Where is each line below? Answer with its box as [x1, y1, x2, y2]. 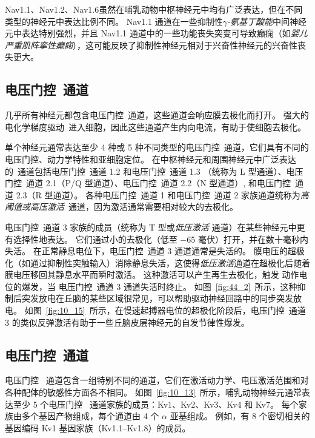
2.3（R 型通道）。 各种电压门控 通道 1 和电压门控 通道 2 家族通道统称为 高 [16, 188, 309, 201]
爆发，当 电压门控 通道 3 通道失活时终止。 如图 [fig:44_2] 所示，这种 [21, 280, 297, 292]
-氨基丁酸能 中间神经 [227, 15, 307, 27]
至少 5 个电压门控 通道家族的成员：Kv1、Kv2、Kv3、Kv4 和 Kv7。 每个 [13, 397, 299, 410]
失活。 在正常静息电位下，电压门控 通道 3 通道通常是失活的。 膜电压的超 [5, 244, 296, 257]
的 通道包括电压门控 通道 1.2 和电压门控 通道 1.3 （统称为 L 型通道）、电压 [5, 164, 303, 177]
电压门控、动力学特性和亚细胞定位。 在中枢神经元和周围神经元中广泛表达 [5, 152, 296, 165]
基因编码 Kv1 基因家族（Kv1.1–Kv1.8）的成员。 [5, 421, 191, 434]
